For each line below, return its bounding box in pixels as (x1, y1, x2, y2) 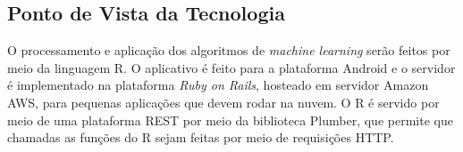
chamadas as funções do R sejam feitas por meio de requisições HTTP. (7, 128, 394, 147)
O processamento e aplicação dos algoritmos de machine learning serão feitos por (7, 41, 450, 60)
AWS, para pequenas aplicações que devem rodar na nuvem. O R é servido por (7, 92, 440, 111)
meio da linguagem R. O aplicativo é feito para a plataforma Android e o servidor (7, 58, 456, 76)
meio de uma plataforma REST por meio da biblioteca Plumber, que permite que (7, 110, 453, 129)
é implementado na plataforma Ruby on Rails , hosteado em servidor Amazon (7, 76, 429, 94)
